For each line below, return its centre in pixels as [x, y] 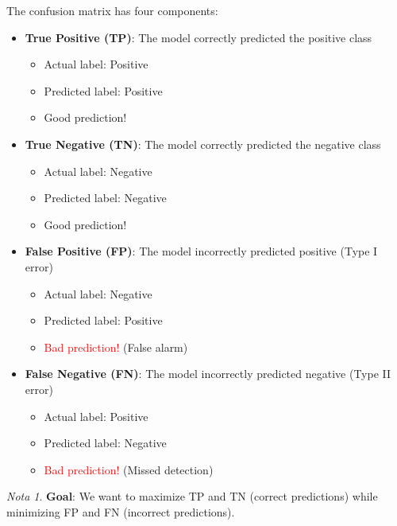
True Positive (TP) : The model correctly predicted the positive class [198, 37]
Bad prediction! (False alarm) [116, 347]
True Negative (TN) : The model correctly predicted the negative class [203, 144]
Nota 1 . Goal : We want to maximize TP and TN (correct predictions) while [192, 496]
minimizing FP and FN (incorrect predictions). [121, 511]
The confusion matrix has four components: [112, 10]
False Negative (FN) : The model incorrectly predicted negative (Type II [208, 374]
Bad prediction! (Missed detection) [129, 469]
